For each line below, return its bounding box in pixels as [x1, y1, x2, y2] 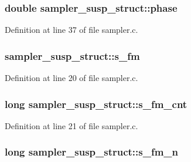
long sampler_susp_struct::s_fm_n [5, 144, 179, 159]
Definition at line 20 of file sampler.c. [5, 72, 138, 84]
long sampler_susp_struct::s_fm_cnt [5, 96, 187, 111]
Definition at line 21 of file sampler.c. [5, 119, 138, 131]
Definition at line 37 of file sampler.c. [5, 23, 138, 36]
